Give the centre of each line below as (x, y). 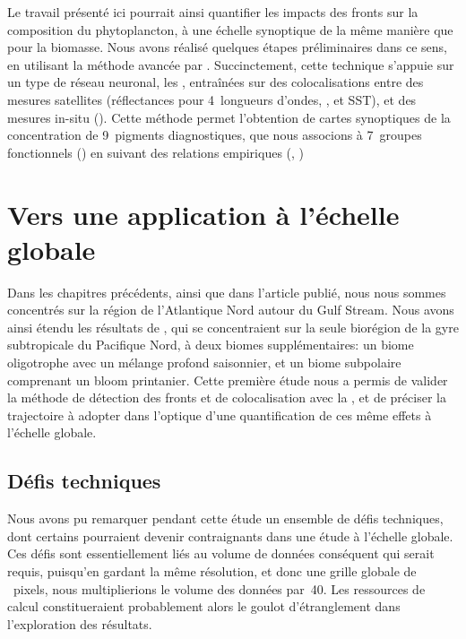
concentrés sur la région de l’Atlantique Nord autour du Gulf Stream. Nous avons (231, 310)
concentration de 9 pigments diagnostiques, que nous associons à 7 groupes (215, 135)
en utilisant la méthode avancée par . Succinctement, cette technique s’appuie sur (231, 64)
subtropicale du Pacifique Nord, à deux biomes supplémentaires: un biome (211, 345)
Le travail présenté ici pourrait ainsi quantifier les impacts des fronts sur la (213, 12)
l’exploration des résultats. (80, 623)
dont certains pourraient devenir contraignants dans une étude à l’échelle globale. (230, 535)
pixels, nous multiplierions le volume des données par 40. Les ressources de (219, 588)
